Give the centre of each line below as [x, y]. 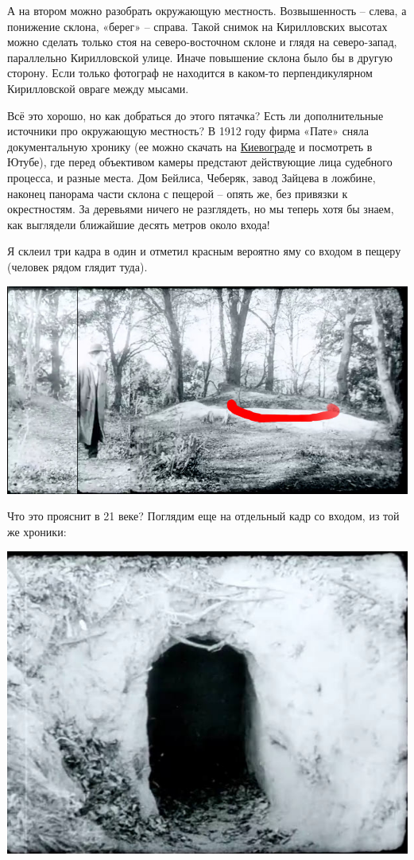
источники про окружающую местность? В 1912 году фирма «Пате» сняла [188, 131]
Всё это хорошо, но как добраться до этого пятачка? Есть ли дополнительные [195, 115]
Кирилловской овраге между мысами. [98, 88]
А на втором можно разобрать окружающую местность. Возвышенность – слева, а [207, 10]
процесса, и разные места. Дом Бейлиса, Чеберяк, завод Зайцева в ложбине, [192, 177]
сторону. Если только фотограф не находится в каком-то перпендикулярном [190, 73]
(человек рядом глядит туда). [77, 266]
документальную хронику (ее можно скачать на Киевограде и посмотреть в [190, 146]
